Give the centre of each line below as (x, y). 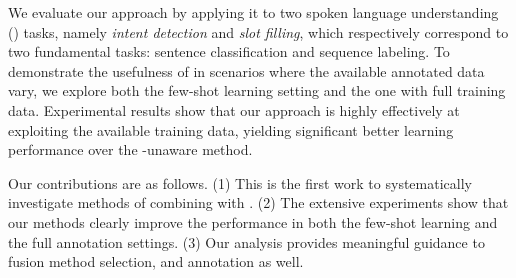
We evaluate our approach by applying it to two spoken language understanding (253, 12)
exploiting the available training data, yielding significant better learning (231, 129)
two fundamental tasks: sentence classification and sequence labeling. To (229, 51)
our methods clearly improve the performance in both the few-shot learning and (253, 221)
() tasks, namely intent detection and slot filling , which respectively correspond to (258, 31)
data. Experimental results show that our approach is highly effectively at (234, 109)
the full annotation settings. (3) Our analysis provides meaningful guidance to (246, 241)
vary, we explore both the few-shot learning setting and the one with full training (257, 90)
